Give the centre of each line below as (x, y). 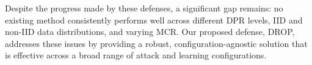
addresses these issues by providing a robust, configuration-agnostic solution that (156, 43)
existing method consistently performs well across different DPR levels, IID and (154, 20)
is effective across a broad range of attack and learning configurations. (136, 55)
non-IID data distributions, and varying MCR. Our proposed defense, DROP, (150, 32)
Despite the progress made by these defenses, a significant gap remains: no (144, 8)
